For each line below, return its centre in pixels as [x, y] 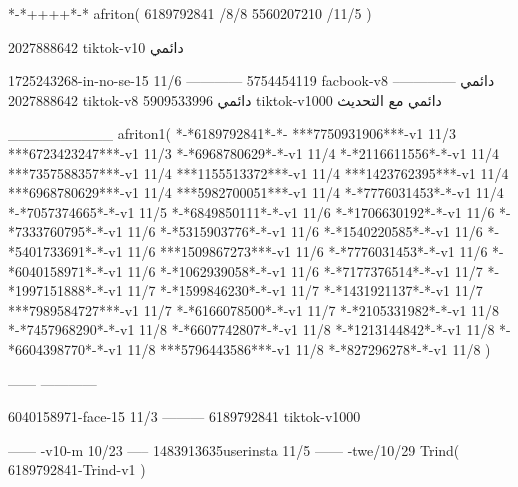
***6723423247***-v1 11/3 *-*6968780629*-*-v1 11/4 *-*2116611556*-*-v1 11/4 [254, 152]
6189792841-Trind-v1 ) [77, 469]
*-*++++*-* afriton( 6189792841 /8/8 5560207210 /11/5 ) [190, 13]
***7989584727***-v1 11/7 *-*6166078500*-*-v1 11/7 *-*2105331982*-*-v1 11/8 [254, 309]
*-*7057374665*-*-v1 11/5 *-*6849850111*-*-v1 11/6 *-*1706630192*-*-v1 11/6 [251, 211]
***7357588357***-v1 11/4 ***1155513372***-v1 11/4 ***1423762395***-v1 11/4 [258, 172]
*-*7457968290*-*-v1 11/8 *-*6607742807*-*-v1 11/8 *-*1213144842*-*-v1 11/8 [251, 329]
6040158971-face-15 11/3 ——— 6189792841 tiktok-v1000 [184, 416]
